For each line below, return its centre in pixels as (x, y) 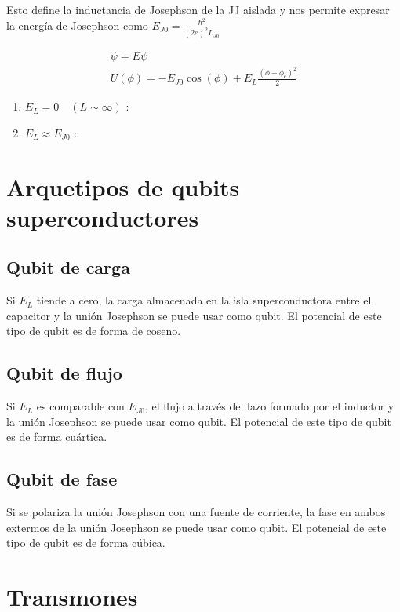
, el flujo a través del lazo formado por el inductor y (270, 406)
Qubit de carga (68, 267)
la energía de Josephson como (77, 25)
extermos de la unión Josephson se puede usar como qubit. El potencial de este (196, 527)
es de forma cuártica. (57, 437)
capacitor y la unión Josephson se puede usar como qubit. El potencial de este (194, 315)
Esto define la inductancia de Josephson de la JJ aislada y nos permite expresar (198, 9)
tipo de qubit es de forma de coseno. (94, 331)
